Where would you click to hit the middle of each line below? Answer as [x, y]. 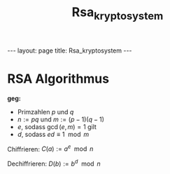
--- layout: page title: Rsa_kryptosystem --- [70, 51]
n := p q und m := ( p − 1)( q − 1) [61, 119]
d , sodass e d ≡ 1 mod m [53, 134]
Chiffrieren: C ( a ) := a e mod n [50, 148]
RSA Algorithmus [58, 79]
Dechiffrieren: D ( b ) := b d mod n [54, 163]
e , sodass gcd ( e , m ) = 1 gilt [57, 126]
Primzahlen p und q [45, 112]
